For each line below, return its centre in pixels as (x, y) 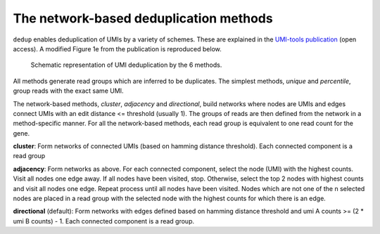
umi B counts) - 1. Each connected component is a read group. (104, 221)
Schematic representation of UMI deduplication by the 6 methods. (126, 65)
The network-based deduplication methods (143, 18)
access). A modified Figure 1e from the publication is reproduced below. (117, 48)
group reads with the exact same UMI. (68, 91)
